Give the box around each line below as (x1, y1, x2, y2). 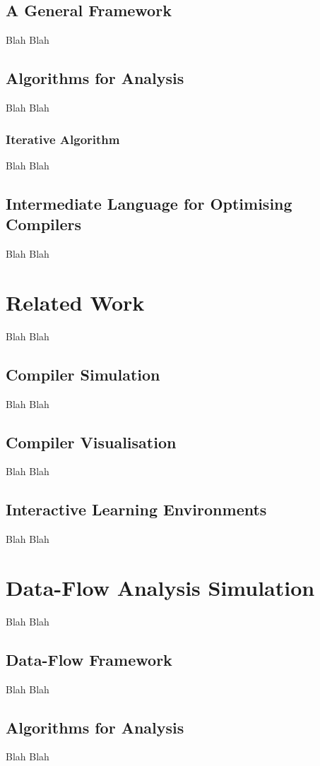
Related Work (6, 287, 145, 316)
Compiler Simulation (6, 363, 160, 385)
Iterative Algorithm (6, 130, 120, 148)
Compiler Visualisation (6, 431, 177, 453)
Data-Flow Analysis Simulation (6, 573, 315, 602)
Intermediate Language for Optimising (6, 192, 292, 214)
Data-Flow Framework (6, 648, 172, 670)
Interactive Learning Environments (6, 498, 267, 520)
